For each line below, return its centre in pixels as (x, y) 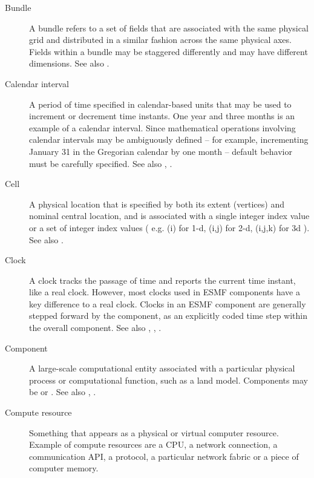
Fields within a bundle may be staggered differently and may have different (168, 51)
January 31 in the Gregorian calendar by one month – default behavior (161, 151)
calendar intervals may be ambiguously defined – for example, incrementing (169, 139)
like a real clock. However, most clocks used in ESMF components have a (165, 292)
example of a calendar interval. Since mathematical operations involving (162, 127)
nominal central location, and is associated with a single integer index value (169, 216)
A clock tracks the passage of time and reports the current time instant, (162, 280)
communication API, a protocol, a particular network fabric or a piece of (164, 456)
